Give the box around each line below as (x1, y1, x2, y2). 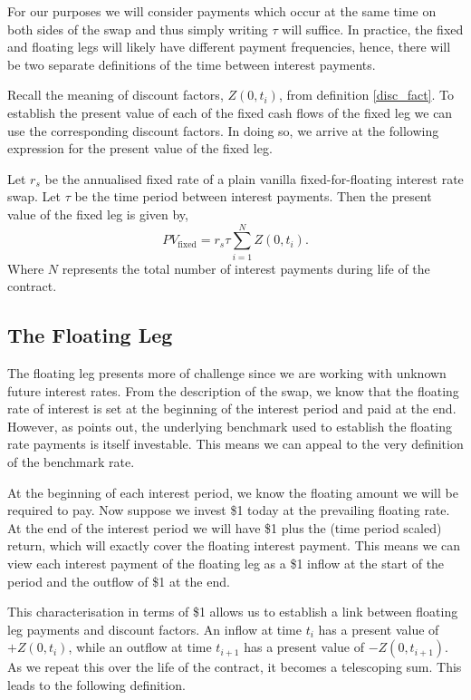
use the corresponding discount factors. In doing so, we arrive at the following (7, 121, 439, 140)
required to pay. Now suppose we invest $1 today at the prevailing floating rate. (7, 501, 450, 520)
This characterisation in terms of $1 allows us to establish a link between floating (7, 602, 458, 621)
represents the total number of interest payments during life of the (62, 258, 430, 277)
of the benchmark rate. (7, 452, 135, 472)
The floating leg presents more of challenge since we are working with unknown (7, 364, 447, 383)
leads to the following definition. (7, 675, 186, 694)
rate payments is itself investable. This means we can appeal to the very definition (7, 434, 464, 453)
